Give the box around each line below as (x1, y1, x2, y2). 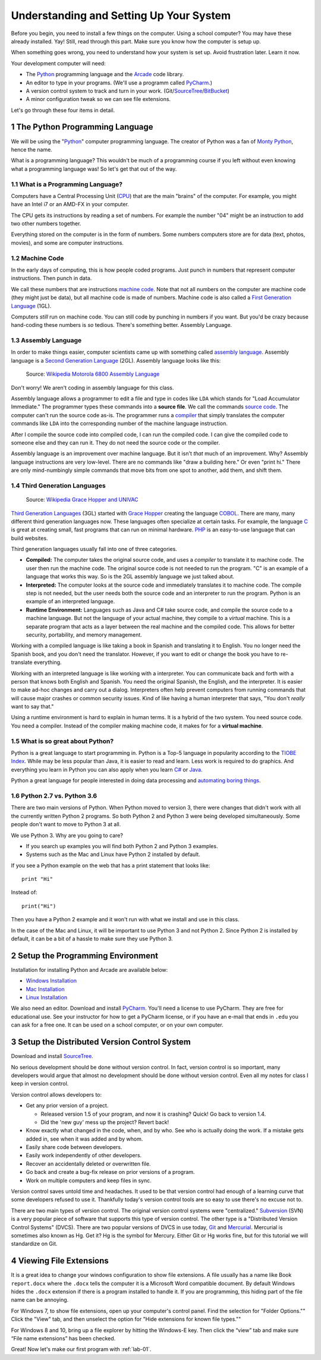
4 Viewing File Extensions (11, 1256, 109, 1266)
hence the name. (11, 146, 53, 153)
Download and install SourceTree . (11, 1053, 93, 1060)
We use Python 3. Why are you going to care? (11, 832, 123, 839)
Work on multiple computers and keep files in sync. (26, 1177, 152, 1184)
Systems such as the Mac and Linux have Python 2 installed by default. (26, 851, 200, 858)
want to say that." (11, 703, 54, 710)
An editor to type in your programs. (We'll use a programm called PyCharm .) (26, 79, 212, 86)
